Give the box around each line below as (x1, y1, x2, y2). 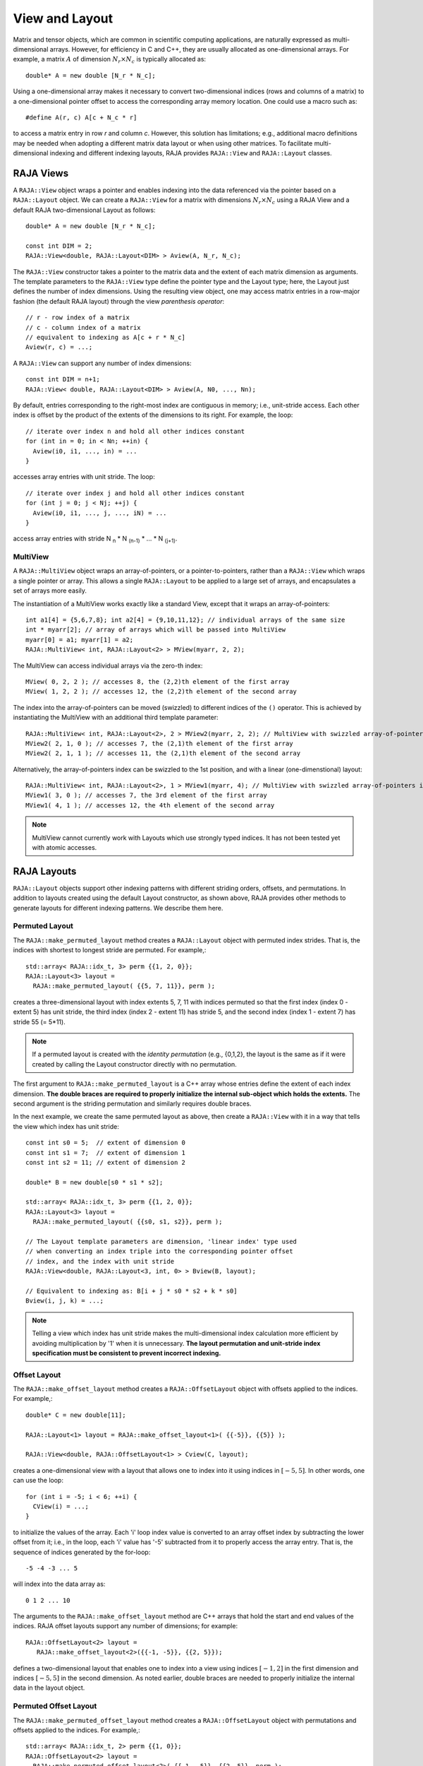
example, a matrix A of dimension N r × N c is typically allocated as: (13, 55, 207, 65)
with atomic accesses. (32, 843, 97, 852)
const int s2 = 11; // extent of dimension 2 (25, 1158, 186, 1166)
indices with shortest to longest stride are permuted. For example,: (13, 946, 207, 954)
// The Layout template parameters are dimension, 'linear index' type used (25, 1238, 298, 1246)
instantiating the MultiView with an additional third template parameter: (13, 713, 219, 722)
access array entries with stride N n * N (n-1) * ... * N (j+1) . (13, 534, 178, 545)
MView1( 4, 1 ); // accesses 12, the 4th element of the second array (25, 801, 275, 809)
